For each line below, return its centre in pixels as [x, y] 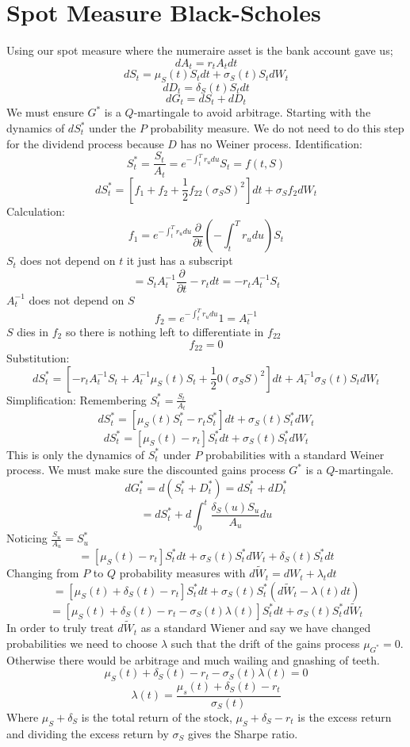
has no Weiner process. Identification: [271, 143]
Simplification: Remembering [77, 399]
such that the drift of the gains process [265, 643]
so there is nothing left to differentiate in [165, 332]
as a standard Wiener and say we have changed [256, 628]
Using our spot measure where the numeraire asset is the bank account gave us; [200, 50]
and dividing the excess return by [88, 733]
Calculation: [36, 211]
